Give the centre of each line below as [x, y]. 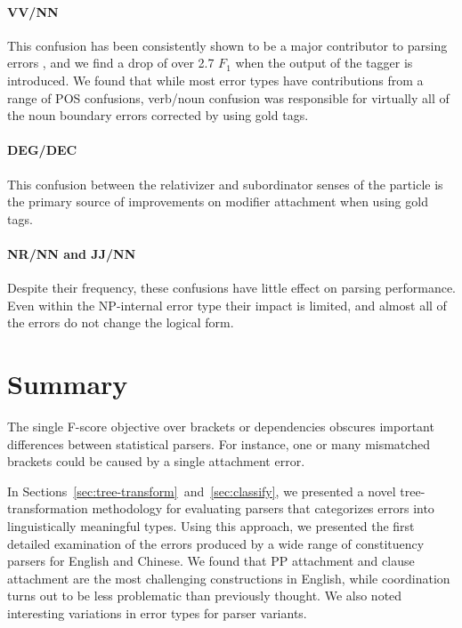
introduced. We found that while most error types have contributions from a [215, 80]
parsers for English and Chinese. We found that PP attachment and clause [211, 561]
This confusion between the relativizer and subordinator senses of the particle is [225, 184]
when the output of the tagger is [324, 63]
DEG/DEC [42, 150]
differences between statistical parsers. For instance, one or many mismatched [219, 443]
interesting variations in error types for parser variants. [157, 612]
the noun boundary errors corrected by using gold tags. [158, 115]
